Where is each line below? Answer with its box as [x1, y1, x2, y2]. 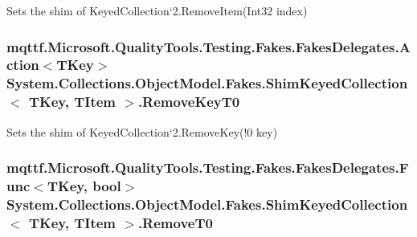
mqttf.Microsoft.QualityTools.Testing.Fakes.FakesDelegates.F [6, 157, 409, 178]
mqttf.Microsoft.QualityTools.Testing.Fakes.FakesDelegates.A [6, 36, 411, 56]
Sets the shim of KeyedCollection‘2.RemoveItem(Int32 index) [6, 2, 308, 18]
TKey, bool [47, 176, 121, 196]
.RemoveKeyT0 [137, 92, 240, 112]
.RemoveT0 [137, 212, 213, 232]
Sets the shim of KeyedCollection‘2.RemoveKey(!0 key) [6, 123, 278, 140]
